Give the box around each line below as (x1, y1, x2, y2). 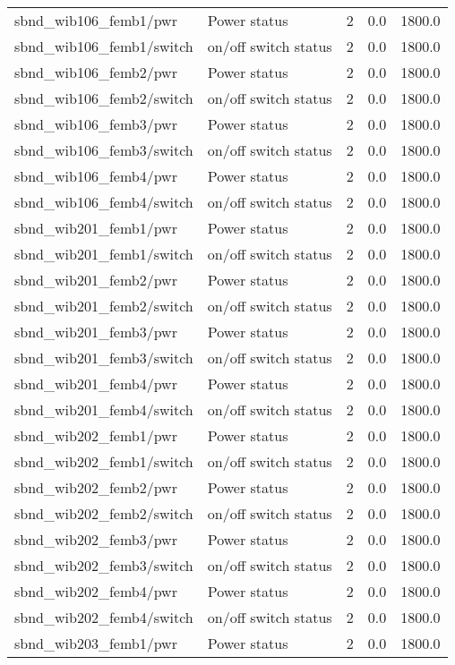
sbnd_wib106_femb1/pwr (14, 10, 177, 30)
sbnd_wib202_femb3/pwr (14, 529, 177, 550)
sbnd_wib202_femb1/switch (14, 451, 193, 472)
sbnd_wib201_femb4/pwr (14, 373, 177, 394)
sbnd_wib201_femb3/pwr (14, 321, 177, 342)
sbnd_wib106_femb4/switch (14, 192, 193, 212)
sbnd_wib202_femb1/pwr (14, 425, 177, 446)
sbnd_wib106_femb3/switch (14, 140, 193, 160)
